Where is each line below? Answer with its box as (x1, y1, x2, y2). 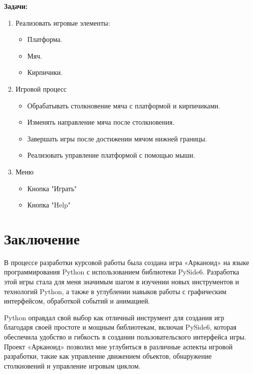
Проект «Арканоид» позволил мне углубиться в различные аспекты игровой (4, 341, 233, 351)
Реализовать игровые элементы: (15, 17, 110, 28)
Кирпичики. (27, 67, 63, 77)
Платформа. (27, 34, 63, 44)
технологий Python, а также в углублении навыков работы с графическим (4, 286, 226, 296)
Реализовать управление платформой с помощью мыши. (27, 150, 195, 160)
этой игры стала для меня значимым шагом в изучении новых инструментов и (4, 276, 239, 287)
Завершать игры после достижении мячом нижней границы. (27, 133, 207, 143)
